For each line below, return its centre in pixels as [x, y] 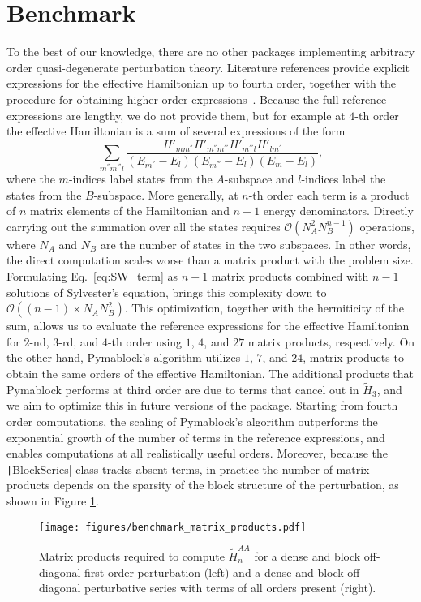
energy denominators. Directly [338, 211]
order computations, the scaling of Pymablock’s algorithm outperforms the [192, 421]
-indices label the [344, 179]
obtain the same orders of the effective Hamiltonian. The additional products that [210, 373]
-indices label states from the [140, 179]
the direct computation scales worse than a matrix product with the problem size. [210, 260]
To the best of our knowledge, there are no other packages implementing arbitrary [211, 52]
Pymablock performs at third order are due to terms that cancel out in [183, 389]
